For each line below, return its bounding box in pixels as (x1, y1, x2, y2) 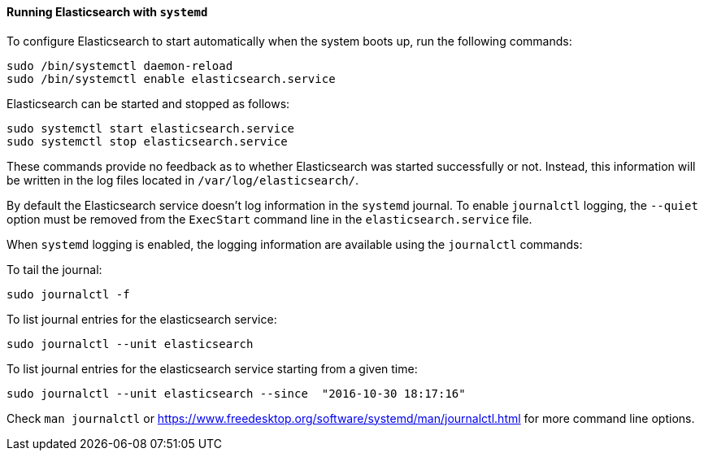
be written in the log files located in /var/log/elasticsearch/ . (7, 172, 359, 187)
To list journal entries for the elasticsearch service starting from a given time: (7, 361, 418, 376)
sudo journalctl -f (7, 287, 130, 301)
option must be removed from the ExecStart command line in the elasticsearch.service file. (7, 211, 532, 226)
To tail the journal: (7, 262, 102, 276)
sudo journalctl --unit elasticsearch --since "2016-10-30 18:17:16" (7, 386, 466, 400)
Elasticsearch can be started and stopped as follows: (7, 96, 290, 111)
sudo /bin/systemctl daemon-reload (7, 59, 233, 72)
